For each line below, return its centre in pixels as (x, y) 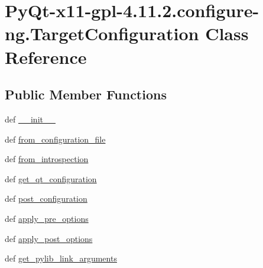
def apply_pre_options (47, 218)
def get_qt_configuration (51, 178)
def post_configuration (46, 198)
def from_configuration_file (55, 139)
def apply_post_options (49, 238)
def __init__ (30, 119)
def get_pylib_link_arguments (61, 258)
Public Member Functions (86, 94)
